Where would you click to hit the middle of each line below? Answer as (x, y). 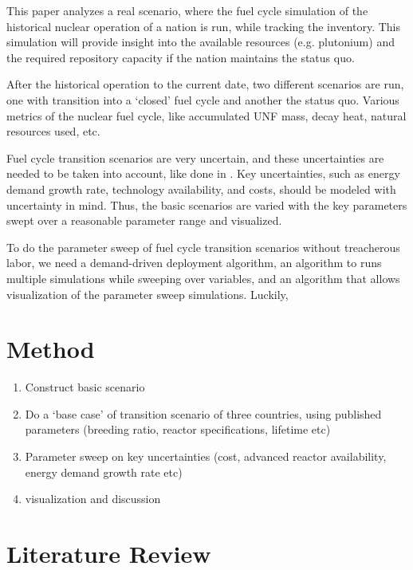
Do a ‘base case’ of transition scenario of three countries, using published (203, 413)
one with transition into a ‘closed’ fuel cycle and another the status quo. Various (203, 99)
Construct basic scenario (85, 387)
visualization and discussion (93, 499)
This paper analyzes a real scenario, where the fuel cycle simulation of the (187, 10)
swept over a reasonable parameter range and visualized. (144, 220)
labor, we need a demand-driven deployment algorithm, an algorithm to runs (194, 263)
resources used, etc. (53, 131)
